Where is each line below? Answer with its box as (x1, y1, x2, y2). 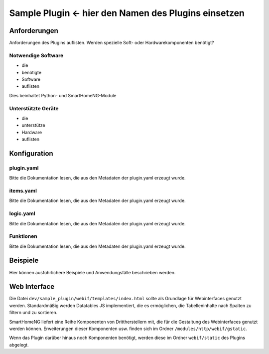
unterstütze (21, 122, 45, 128)
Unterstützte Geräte (9, 105, 59, 112)
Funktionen (9, 233, 37, 240)
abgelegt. (9, 342, 29, 348)
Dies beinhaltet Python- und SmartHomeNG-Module (9, 92, 117, 98)
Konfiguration (9, 149, 53, 158)
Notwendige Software (9, 52, 64, 59)
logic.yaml (9, 210, 35, 217)
